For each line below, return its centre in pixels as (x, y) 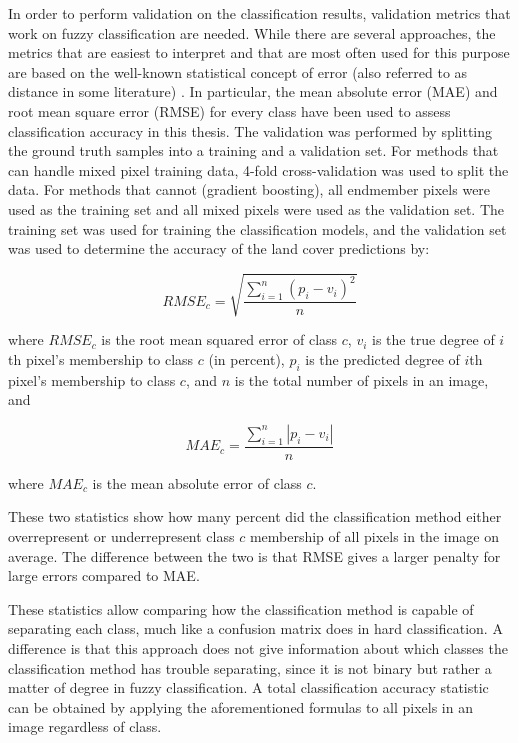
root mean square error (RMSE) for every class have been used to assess (229, 110)
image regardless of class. (85, 726)
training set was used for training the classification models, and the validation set (257, 228)
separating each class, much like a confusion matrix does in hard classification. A (255, 628)
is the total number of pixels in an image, (361, 379)
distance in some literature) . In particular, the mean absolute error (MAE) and (253, 91)
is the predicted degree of (382, 358)
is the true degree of (433, 339)
